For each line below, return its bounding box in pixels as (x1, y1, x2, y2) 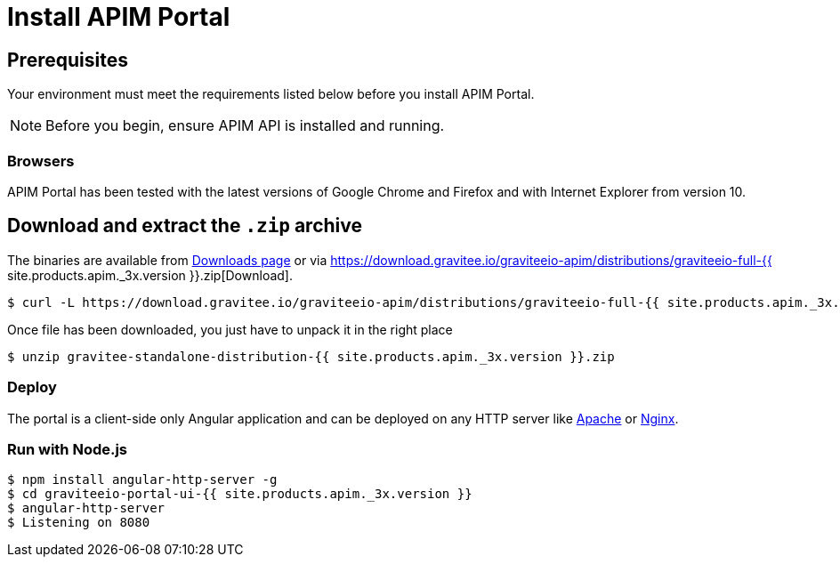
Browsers (7, 151, 75, 170)
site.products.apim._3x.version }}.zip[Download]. (7, 267, 293, 283)
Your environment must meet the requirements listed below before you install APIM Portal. (7, 86, 535, 102)
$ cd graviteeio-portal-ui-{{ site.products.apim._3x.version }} (7, 487, 472, 502)
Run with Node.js (7, 439, 128, 458)
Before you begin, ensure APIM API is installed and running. (45, 117, 445, 135)
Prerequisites (7, 48, 128, 71)
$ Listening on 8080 (7, 515, 150, 530)
